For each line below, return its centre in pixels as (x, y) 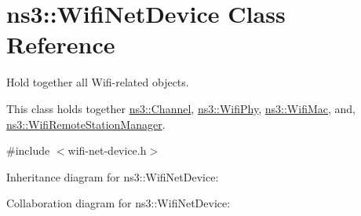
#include (28, 150)
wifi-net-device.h (107, 150)
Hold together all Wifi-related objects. (98, 82)
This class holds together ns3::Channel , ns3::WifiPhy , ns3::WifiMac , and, (181, 108)
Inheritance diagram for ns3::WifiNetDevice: (113, 176)
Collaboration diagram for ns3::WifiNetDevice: (119, 203)
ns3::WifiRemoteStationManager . (86, 124)
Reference (61, 44)
